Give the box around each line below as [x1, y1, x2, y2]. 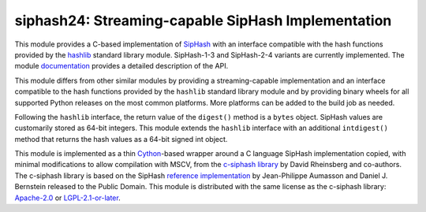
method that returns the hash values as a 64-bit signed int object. [14, 134, 228, 143]
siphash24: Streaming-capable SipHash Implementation [14, 12, 392, 29]
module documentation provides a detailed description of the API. [14, 61, 229, 71]
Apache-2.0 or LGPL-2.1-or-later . [14, 193, 121, 203]
